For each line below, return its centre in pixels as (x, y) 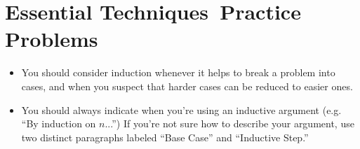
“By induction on (59, 123)
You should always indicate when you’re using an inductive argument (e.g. (181, 109)
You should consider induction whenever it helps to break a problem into (178, 72)
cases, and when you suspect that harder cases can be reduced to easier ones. (187, 86)
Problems (52, 39)
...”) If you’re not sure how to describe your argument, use (229, 123)
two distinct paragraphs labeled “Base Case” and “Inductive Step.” (165, 137)
